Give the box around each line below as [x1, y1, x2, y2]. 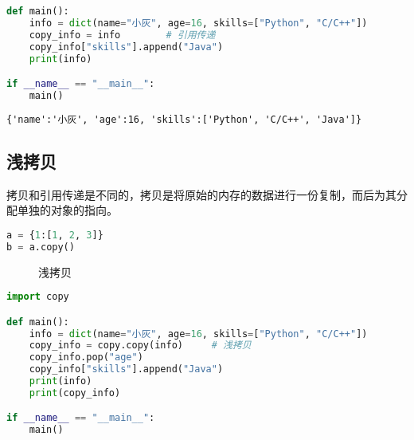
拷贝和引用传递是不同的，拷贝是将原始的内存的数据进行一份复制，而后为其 [6, 186, 396, 202]
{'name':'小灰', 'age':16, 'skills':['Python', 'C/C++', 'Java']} [6, 113, 362, 125]
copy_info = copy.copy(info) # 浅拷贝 [29, 340, 252, 352]
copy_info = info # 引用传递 [29, 29, 216, 41]
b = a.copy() [6, 241, 75, 253]
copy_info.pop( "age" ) [29, 352, 143, 363]
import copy [6, 291, 69, 303]
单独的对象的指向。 [17, 202, 118, 218]
